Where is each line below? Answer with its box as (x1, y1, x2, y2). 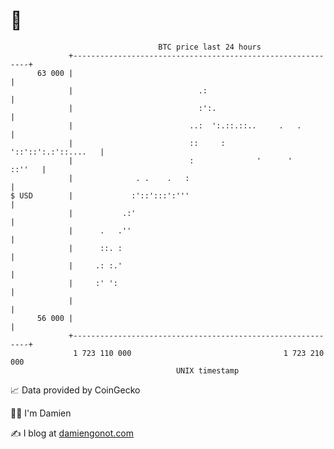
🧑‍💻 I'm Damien (10, 407, 72, 419)
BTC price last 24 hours (158, 42, 262, 52)
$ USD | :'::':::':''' (10, 190, 190, 201)
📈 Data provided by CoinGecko (10, 384, 141, 396)
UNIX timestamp (175, 365, 240, 376)
